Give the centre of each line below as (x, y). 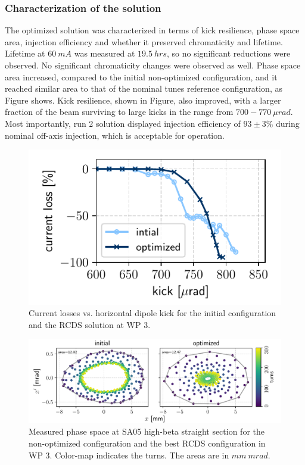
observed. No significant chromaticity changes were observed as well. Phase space (153, 65)
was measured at (105, 53)
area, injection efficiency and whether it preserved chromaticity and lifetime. (144, 41)
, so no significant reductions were (229, 53)
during (287, 123)
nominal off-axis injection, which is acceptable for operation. (115, 135)
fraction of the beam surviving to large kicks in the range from (119, 112)
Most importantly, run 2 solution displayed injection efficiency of (123, 123)
